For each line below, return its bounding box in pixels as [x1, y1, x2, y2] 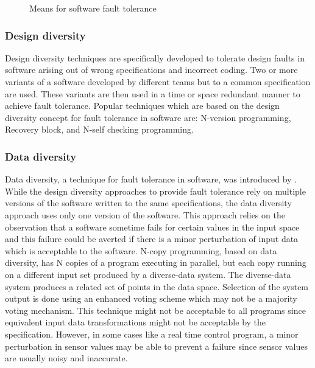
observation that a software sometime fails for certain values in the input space [5, 220, 300, 233]
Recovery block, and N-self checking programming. [5, 123, 194, 136]
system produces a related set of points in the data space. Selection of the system [5, 280, 309, 293]
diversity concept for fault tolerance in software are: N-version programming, [5, 111, 291, 123]
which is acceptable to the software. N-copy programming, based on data [5, 244, 277, 257]
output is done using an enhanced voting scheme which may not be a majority [5, 292, 297, 305]
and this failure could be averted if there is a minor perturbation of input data [5, 232, 299, 245]
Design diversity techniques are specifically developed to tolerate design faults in [5, 51, 305, 64]
